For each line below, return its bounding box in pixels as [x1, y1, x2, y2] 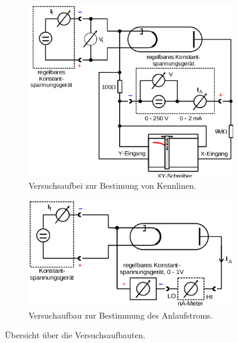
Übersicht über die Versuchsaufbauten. [5, 329, 146, 341]
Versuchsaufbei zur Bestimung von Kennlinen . [29, 179, 196, 192]
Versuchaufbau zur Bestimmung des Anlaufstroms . [29, 308, 213, 321]
